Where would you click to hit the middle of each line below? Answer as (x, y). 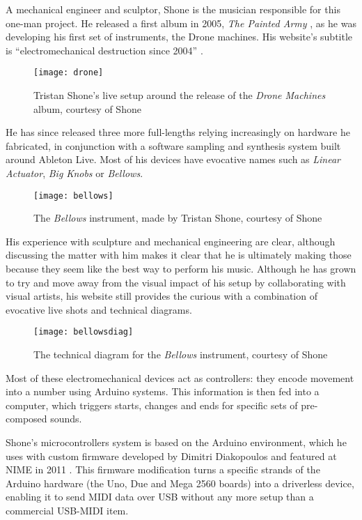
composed (26, 419)
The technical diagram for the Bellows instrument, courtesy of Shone (181, 354)
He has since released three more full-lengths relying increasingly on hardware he (178, 132)
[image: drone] (69, 73)
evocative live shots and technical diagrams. (99, 309)
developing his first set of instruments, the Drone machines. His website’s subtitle (179, 37)
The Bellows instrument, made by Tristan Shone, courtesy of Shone (178, 218)
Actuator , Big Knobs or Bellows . (74, 173)
